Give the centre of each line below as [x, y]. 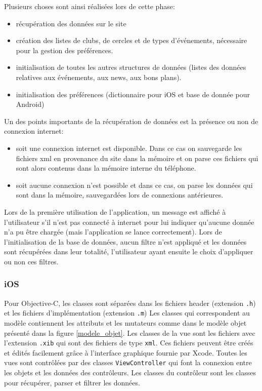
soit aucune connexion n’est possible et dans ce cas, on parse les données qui [134, 185]
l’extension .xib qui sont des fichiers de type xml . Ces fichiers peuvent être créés [129, 343]
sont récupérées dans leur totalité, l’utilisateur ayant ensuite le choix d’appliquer [129, 251]
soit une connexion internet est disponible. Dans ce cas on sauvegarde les [129, 148]
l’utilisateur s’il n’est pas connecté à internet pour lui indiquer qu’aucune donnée [129, 222]
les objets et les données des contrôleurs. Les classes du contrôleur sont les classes [130, 373]
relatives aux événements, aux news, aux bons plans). [99, 77]
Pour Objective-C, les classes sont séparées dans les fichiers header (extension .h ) [130, 303]
